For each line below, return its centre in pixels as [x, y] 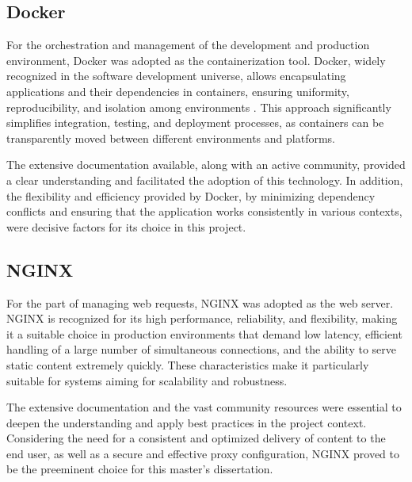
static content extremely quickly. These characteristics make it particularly [188, 364]
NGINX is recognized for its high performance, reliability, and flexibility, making [202, 318]
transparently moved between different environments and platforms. [171, 138]
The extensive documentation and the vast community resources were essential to [204, 407]
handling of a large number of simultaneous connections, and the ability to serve [201, 349]
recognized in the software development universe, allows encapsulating [176, 76]
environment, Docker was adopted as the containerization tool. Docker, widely [196, 60]
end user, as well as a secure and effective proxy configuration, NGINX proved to [203, 453]
